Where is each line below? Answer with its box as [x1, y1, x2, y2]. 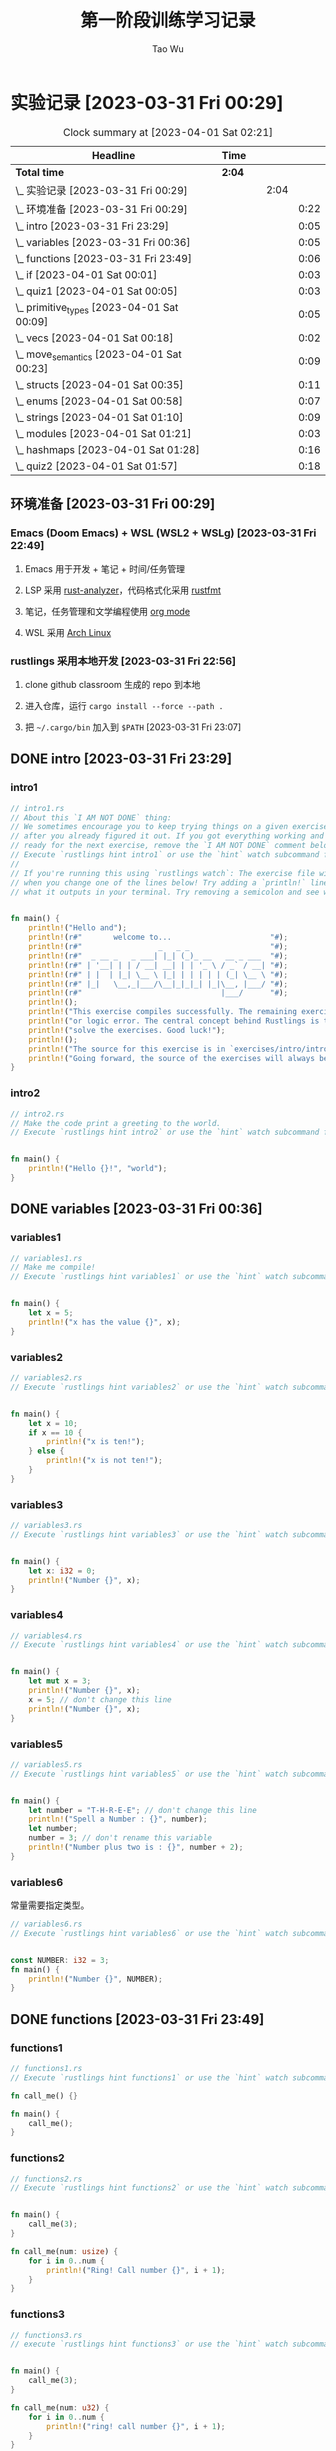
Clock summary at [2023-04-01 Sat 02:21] [63, 125, 273, 139]
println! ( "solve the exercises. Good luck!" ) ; [28, 1025, 226, 1035]
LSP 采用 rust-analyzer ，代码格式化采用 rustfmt [24, 584, 222, 596]
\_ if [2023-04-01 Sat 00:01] [15, 267, 158, 281]
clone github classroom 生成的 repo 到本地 [24, 679, 201, 691]
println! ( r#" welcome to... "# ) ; [28, 932, 288, 943]
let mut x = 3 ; [28, 1676, 92, 1686]
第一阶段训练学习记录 [79, 9, 256, 32]
